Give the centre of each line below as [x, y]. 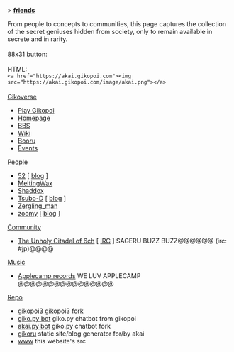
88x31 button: [27, 54]
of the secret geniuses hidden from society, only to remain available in [110, 32]
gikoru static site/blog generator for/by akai [81, 334]
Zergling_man [38, 206]
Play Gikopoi [36, 110]
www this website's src [52, 341]
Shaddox [30, 191]
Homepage [34, 118]
